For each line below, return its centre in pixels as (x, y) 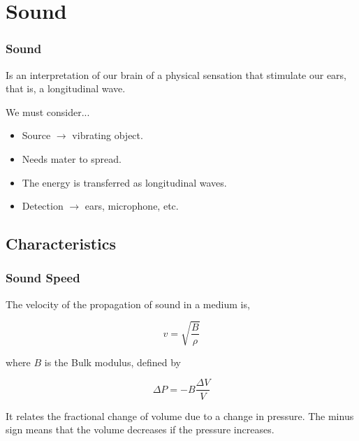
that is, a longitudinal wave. (66, 88)
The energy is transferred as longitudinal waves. (124, 182)
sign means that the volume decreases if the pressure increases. (140, 429)
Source (36, 135)
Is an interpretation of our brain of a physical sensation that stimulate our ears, (176, 74)
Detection (43, 206)
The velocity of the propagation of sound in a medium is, (128, 304)
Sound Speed (43, 278)
